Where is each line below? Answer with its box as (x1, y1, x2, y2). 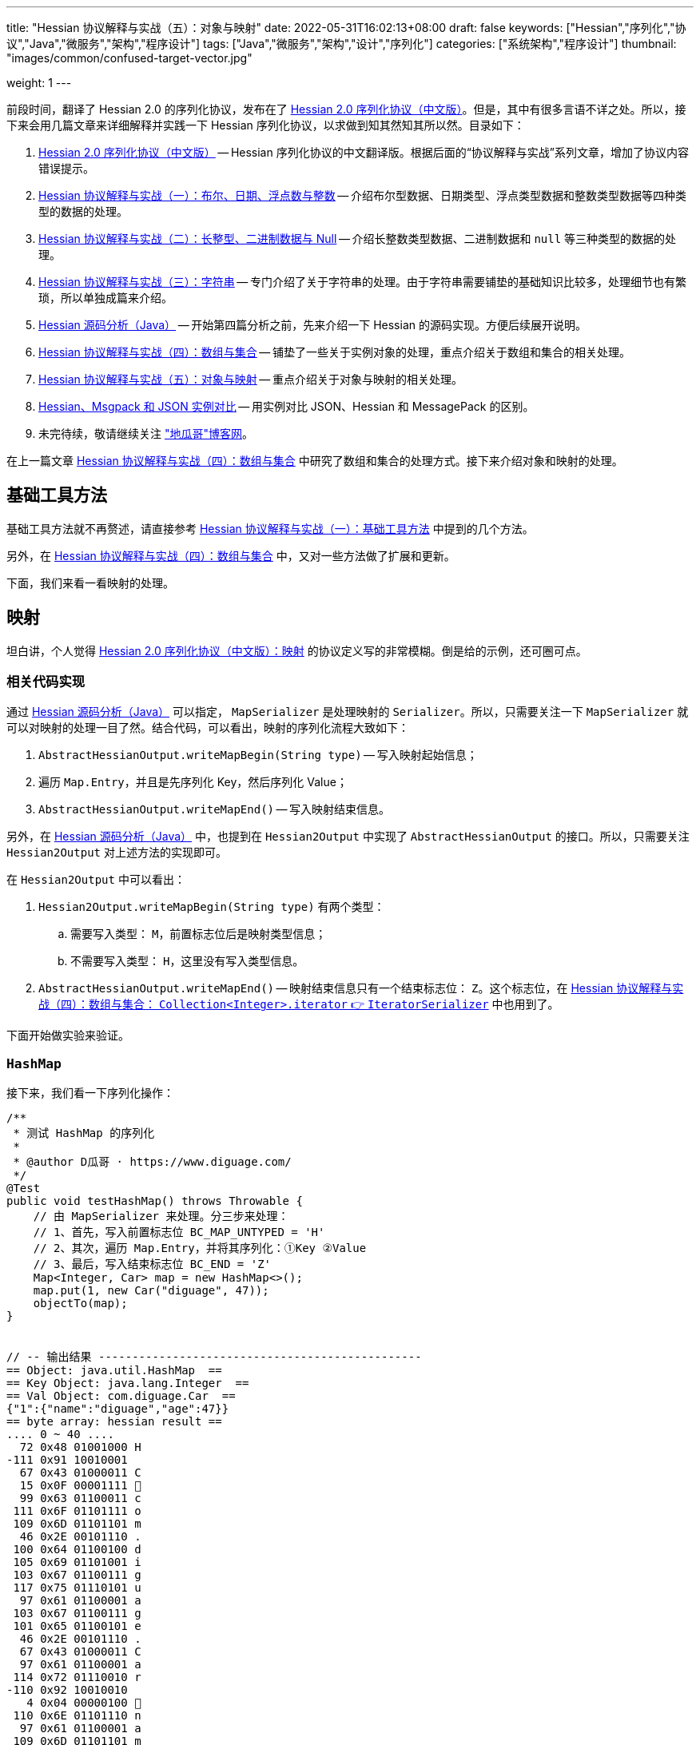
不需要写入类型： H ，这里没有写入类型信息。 (70, 954, 304, 968)
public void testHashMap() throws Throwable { (6, 1194, 303, 1208)
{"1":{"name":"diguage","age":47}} (6, 1402, 229, 1416)
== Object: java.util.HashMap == (6, 1364, 222, 1377)
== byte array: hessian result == (6, 1415, 222, 1429)
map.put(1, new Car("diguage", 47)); (33, 1284, 269, 1298)
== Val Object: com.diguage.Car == (6, 1389, 236, 1403)
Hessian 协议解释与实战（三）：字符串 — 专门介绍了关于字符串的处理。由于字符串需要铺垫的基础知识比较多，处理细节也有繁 (38, 275, 686, 288)
